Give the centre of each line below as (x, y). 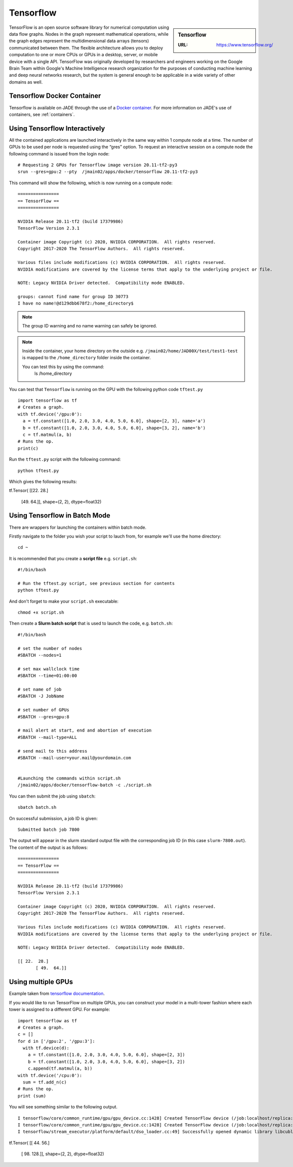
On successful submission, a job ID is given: (53, 818)
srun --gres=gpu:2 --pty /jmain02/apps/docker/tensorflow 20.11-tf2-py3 (108, 172)
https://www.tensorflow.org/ (245, 44)
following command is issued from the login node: (59, 153)
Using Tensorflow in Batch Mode (60, 516)
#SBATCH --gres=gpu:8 (43, 717)
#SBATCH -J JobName (41, 696)
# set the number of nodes (50, 648)
